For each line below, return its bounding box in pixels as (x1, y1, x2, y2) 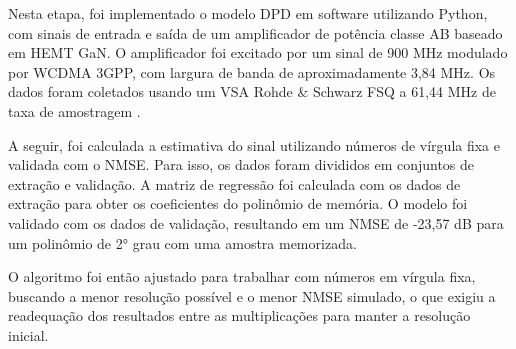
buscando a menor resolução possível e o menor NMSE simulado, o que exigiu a (8, 285, 496, 306)
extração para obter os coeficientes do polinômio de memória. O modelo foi (8, 193, 468, 214)
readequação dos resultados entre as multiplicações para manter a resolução (8, 305, 471, 326)
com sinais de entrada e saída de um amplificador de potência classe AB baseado (8, 22, 503, 43)
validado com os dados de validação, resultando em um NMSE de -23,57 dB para (8, 212, 504, 233)
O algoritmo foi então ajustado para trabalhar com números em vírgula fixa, (8, 266, 476, 287)
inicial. (8, 324, 49, 345)
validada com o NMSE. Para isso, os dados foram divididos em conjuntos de (8, 154, 475, 175)
